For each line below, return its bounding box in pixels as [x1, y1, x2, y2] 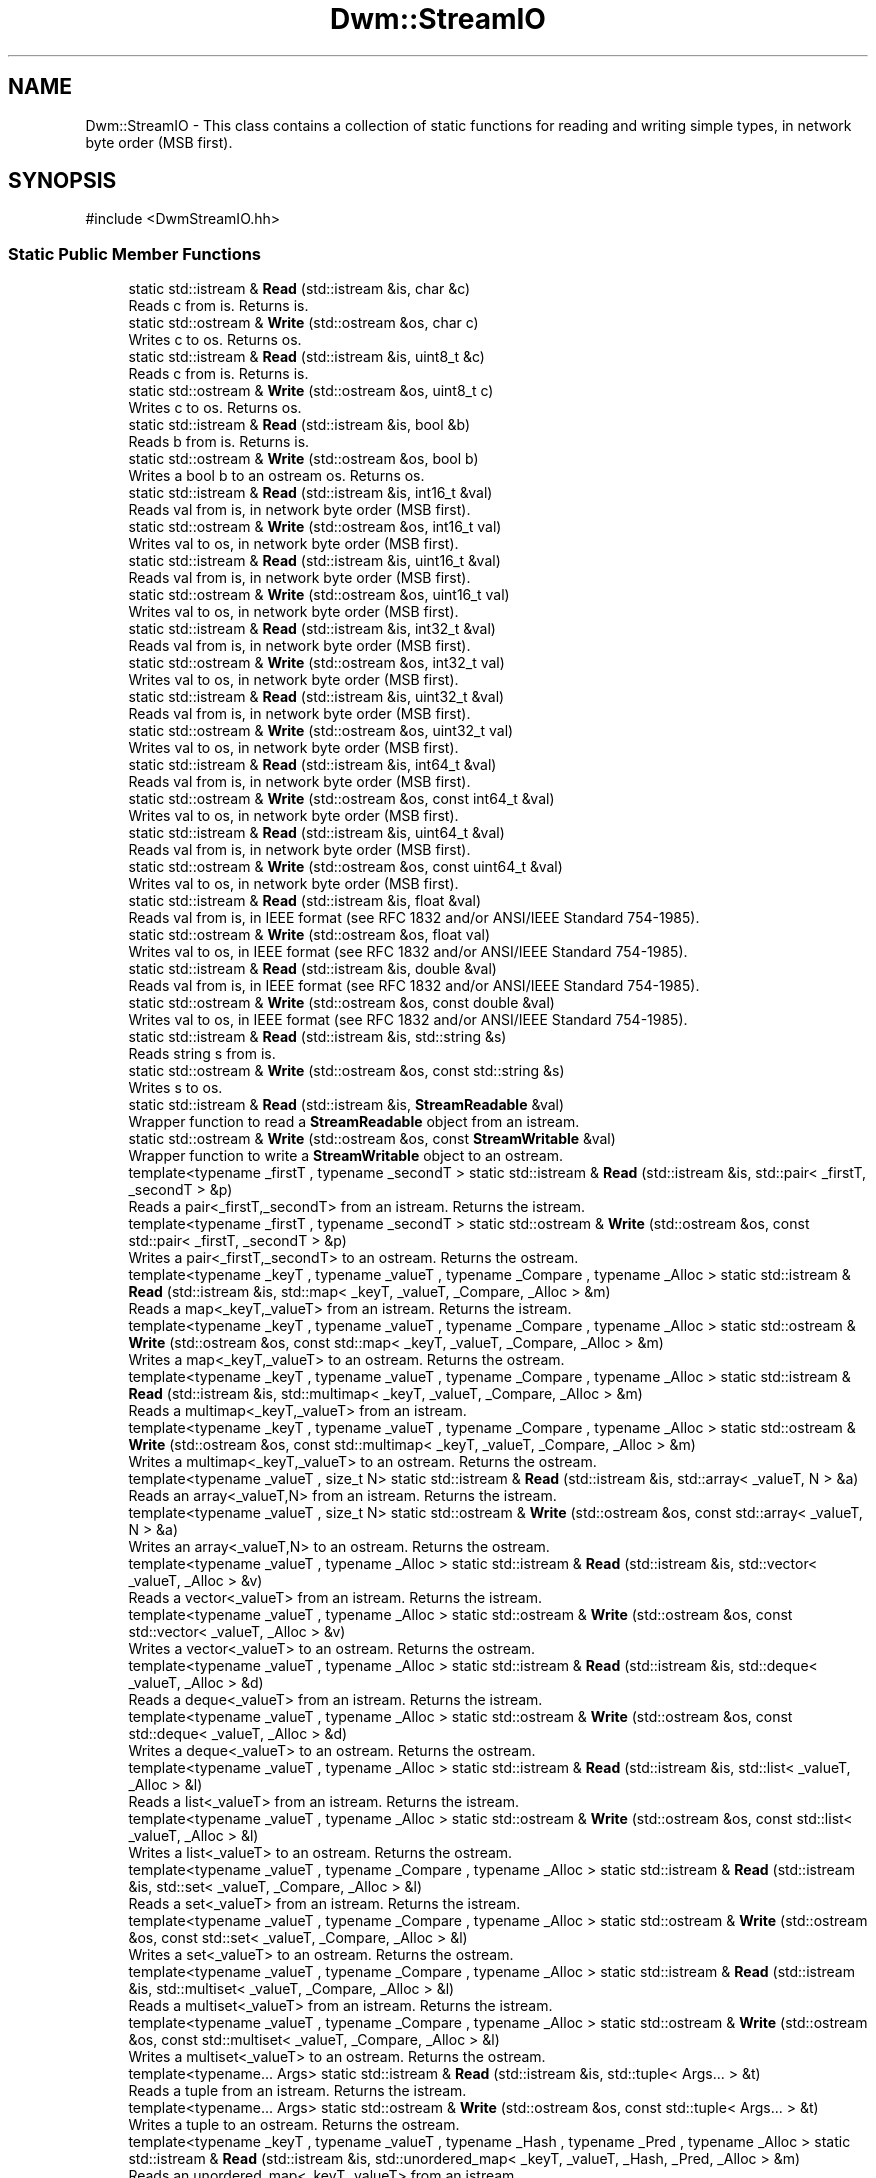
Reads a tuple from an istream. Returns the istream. [128, 2082, 467, 2100]
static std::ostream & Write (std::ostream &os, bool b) [128, 450, 479, 468]
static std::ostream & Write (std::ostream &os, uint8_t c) [128, 382, 494, 400]
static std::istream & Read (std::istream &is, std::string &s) [128, 1028, 507, 1046]
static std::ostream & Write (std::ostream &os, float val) [128, 926, 491, 944]
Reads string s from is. [128, 1045, 276, 1063]
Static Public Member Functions [8, 243, 262, 264]
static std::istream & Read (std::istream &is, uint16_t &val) [128, 552, 501, 570]
